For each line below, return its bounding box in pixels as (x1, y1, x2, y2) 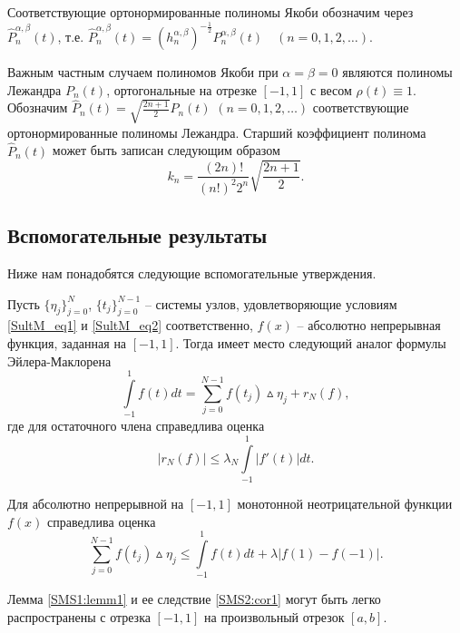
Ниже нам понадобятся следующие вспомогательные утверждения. (7, 263, 377, 282)
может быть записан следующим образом (52, 141, 280, 160)
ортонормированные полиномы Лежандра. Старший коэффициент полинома (7, 122, 426, 141)
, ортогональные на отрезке (106, 80, 257, 99)
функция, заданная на (7, 333, 127, 352)
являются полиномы (342, 62, 453, 81)
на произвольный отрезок (204, 607, 345, 626)
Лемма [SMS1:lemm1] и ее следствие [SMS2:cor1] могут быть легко (7, 589, 381, 609)
